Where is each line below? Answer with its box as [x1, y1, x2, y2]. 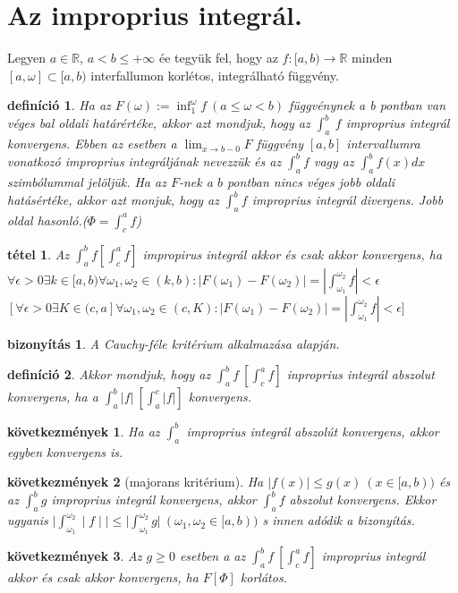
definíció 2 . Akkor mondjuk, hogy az [7, 365, 211, 384]
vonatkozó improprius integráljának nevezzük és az [7, 152, 282, 171]
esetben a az [179, 546, 246, 565]
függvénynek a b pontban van [289, 96, 446, 114]
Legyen [7, 48, 46, 67]
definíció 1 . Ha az [7, 96, 111, 114]
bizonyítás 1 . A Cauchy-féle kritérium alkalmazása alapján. [7, 334, 340, 352]
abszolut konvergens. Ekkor [289, 490, 437, 509]
